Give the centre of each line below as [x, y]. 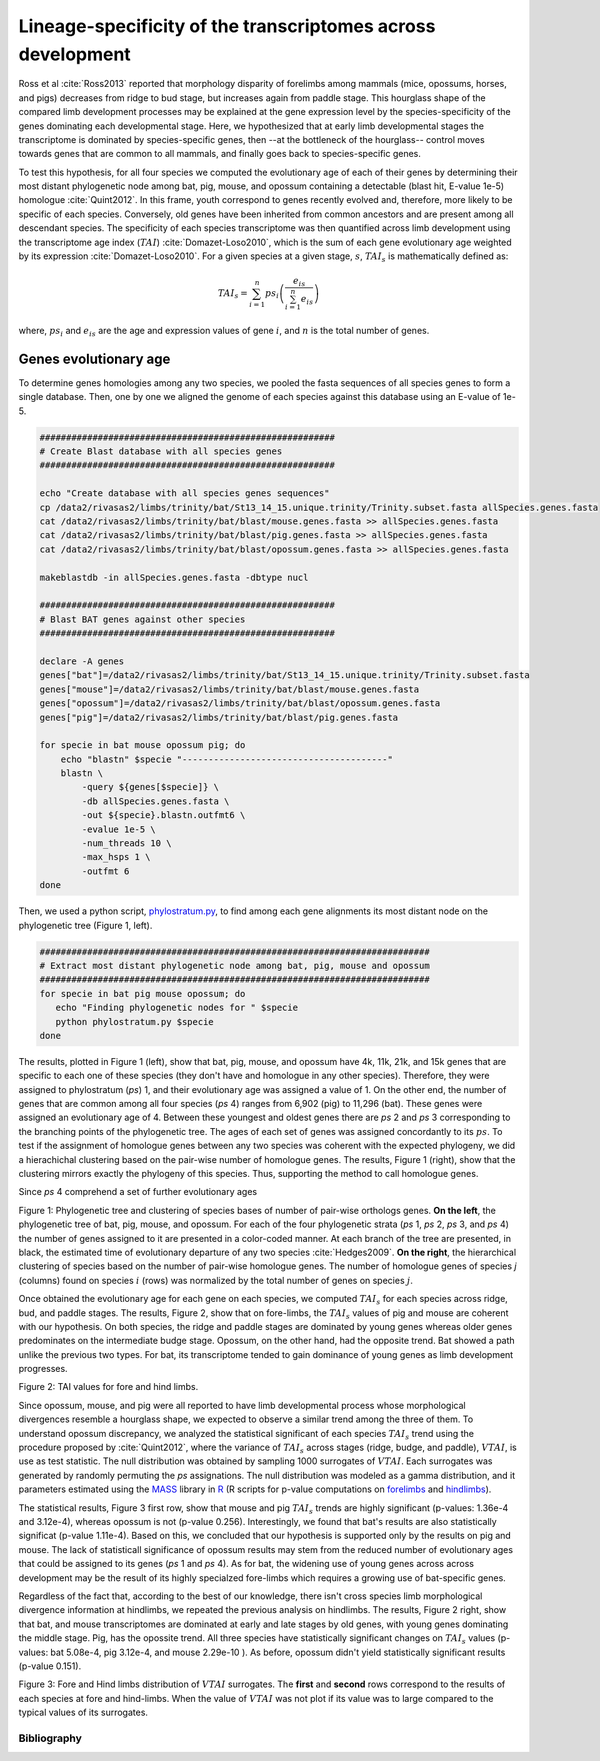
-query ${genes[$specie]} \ [150, 787]
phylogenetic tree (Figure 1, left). [85, 925]
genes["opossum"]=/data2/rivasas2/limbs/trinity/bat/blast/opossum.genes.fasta [240, 703]
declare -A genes [82, 661]
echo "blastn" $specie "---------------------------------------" [227, 759]
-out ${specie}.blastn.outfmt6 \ [163, 815]
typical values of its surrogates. [83, 1712]
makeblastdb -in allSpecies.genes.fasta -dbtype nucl [174, 577]
